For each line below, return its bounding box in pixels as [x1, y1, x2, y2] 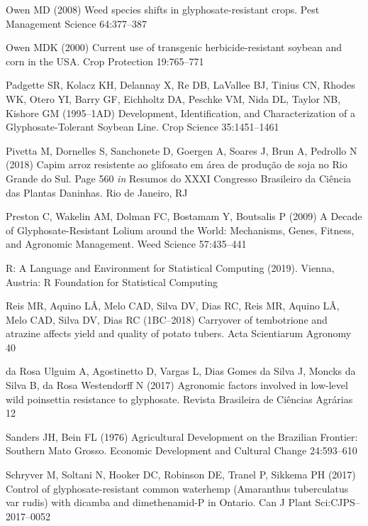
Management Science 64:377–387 [6, 16, 147, 31]
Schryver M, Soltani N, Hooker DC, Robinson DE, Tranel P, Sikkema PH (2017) [6, 467, 356, 482]
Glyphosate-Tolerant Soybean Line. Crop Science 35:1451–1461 [6, 119, 279, 134]
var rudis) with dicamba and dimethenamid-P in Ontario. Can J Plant [6, 495, 312, 510]
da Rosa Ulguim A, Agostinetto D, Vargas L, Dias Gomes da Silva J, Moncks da [6, 363, 356, 378]
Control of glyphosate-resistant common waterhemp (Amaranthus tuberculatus [6, 481, 349, 495]
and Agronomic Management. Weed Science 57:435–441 [6, 236, 247, 251]
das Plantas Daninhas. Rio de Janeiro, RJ [6, 185, 188, 199]
